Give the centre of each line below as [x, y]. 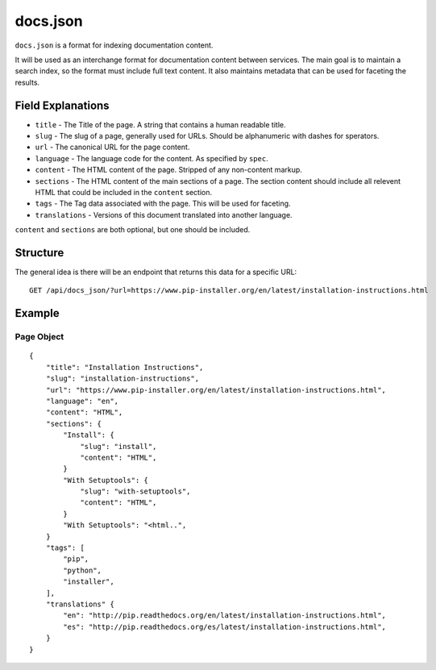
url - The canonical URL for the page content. [112, 147]
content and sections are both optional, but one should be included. [133, 230]
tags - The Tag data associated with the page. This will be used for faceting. [163, 204]
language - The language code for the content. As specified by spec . [152, 158]
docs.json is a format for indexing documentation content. [114, 45]
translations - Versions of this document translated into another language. [164, 214]
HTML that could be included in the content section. [124, 192]
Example [37, 313]
